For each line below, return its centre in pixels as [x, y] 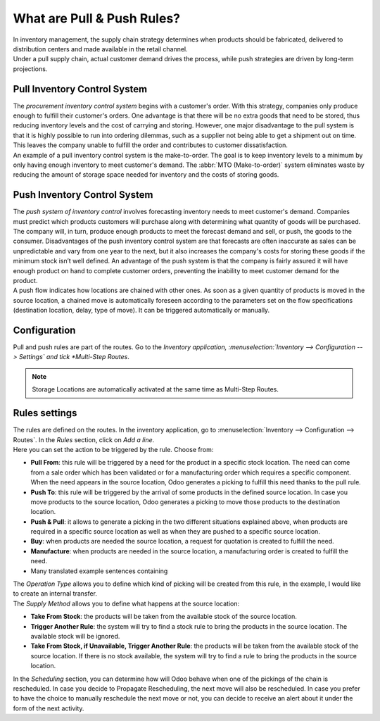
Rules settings [45, 413]
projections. [30, 69]
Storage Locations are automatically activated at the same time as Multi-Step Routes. [156, 389]
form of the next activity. [49, 708]
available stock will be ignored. [75, 636]
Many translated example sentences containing [99, 571]
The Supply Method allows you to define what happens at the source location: [126, 603]
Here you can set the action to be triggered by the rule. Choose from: [113, 449]
